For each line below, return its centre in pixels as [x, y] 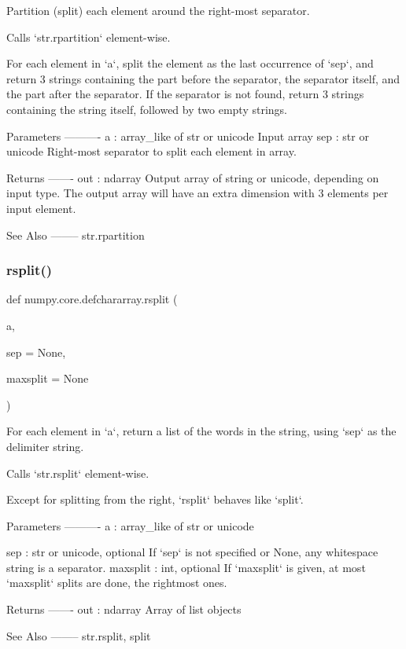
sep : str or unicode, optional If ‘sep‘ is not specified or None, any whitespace [192, 552]
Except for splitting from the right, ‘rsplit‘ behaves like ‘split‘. [155, 499]
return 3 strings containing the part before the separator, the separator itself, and [203, 78]
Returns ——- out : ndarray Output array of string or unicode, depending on [193, 177]
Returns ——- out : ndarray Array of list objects [124, 609]
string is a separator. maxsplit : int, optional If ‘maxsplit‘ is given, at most [186, 567]
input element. [41, 208]
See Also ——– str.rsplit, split [79, 635]
